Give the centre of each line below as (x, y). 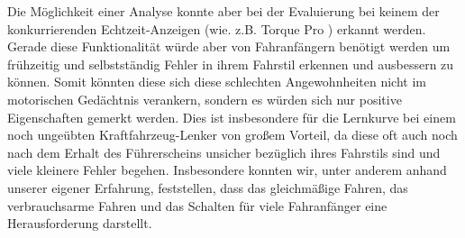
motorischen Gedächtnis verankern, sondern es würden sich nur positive (205, 99)
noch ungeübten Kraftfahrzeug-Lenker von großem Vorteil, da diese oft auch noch (232, 135)
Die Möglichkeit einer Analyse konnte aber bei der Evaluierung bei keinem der (223, 11)
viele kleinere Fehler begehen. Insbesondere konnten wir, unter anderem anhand (227, 170)
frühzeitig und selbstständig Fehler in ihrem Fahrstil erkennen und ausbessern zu (231, 64)
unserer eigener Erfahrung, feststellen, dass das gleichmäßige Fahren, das (208, 187)
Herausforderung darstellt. (80, 223)
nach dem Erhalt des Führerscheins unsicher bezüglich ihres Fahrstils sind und (224, 152)
